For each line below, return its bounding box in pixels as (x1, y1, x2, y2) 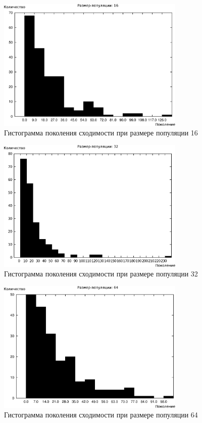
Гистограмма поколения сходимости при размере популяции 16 (4, 127, 198, 138)
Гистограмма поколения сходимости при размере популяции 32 (4, 268, 198, 279)
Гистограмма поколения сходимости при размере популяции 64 (4, 409, 198, 420)
